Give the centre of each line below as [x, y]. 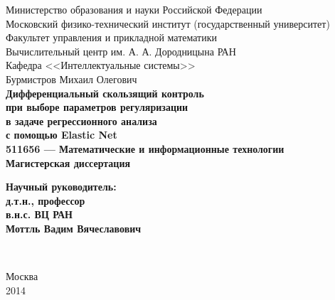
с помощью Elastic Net [62, 135]
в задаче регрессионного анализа [81, 120]
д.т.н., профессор [46, 200]
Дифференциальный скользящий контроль [105, 93]
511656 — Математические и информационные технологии [145, 148]
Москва [22, 276]
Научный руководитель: [61, 187]
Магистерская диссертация [68, 162]
